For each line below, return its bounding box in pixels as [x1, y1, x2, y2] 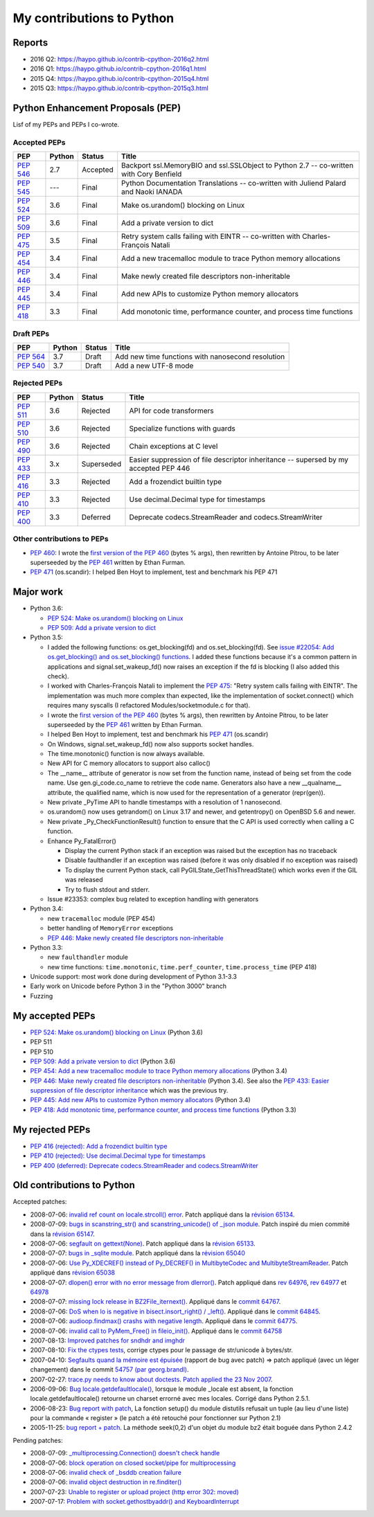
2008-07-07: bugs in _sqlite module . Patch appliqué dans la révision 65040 [30, 1249, 245, 1257]
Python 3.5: [30, 634, 63, 642]
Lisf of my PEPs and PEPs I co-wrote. [12, 120, 120, 129]
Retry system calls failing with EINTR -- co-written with [121, 232, 301, 242]
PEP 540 [17, 361, 46, 370]
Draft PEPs [12, 329, 50, 339]
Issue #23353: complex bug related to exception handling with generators [47, 895, 259, 903]
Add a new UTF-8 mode [115, 361, 194, 370]
